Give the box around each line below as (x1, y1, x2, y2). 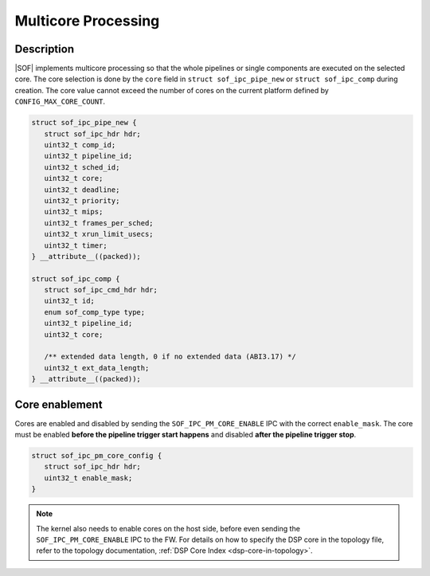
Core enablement (14, 398, 103, 411)
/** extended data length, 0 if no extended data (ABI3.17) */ (44, 352, 296, 362)
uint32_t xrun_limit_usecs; (44, 229, 154, 239)
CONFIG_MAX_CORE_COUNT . (14, 96, 106, 107)
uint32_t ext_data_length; (44, 363, 150, 372)
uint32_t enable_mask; (44, 473, 133, 482)
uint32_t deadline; (44, 185, 120, 194)
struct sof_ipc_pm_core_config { (31, 451, 162, 460)
